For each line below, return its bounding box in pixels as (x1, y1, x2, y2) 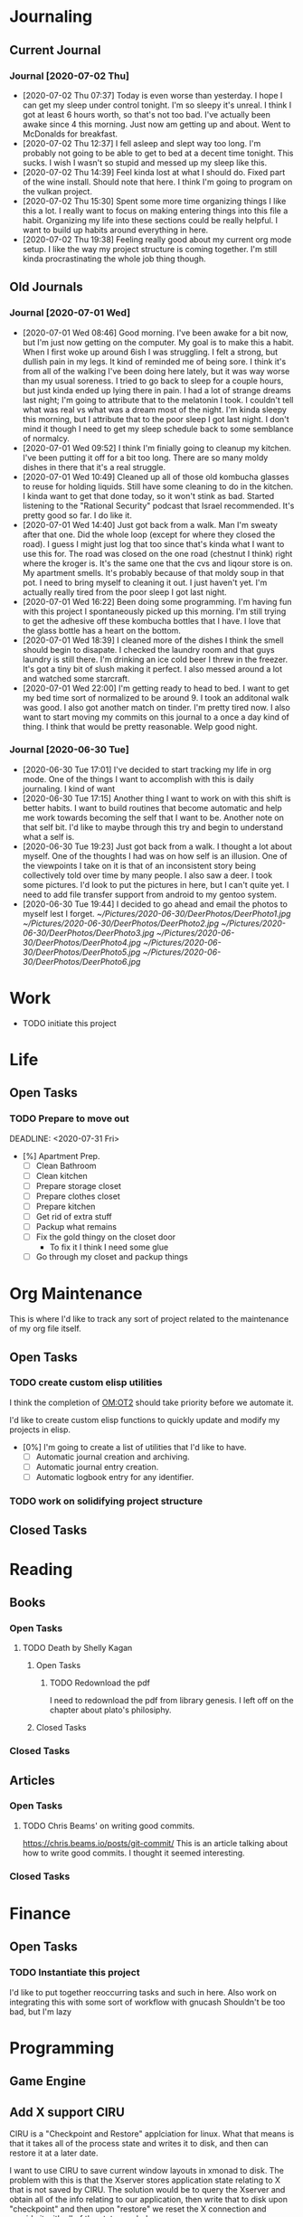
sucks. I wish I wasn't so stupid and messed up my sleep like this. (22, 156, 268, 168)
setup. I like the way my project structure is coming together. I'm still (22, 243, 278, 254)
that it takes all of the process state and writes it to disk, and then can (9, 2138, 269, 2149)
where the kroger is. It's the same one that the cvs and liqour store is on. (22, 558, 293, 569)
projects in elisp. (9, 1424, 71, 1435)
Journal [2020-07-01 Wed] (9, 307, 131, 319)
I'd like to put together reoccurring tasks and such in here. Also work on (9, 1986, 278, 1997)
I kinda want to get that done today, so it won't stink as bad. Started (22, 490, 275, 501)
